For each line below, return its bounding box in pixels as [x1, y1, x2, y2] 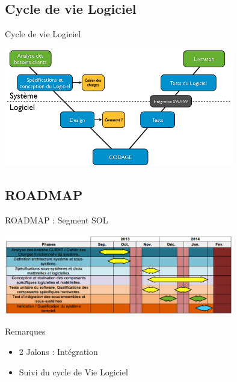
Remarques [5, 325, 46, 338]
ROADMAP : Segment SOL [5, 214, 108, 226]
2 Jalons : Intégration [19, 345, 98, 358]
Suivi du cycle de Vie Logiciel [19, 365, 128, 378]
